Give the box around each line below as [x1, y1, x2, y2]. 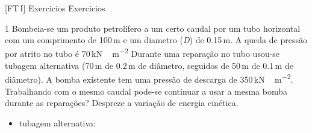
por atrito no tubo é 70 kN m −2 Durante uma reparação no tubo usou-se [5, 46, 280, 60]
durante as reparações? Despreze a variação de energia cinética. [5, 96, 239, 109]
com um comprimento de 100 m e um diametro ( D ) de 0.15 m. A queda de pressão [5, 34, 307, 46]
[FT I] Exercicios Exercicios [5, 2, 105, 14]
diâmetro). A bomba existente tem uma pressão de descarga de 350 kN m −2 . [5, 71, 293, 86]
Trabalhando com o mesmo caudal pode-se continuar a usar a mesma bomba [5, 84, 287, 97]
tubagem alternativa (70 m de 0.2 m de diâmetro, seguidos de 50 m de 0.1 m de [5, 59, 293, 72]
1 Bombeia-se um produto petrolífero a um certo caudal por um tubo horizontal [5, 22, 301, 34]
